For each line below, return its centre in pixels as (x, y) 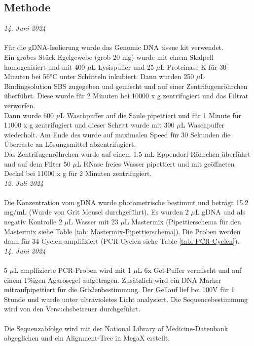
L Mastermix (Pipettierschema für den (183, 222)
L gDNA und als (220, 212)
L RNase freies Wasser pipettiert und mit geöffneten (156, 163)
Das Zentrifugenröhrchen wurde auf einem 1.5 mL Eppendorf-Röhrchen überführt (127, 153)
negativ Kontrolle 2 (33, 222)
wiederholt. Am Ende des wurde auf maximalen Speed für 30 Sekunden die (117, 134)
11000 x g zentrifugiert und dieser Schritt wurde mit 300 (89, 125)
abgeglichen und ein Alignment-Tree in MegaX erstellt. (87, 338)
